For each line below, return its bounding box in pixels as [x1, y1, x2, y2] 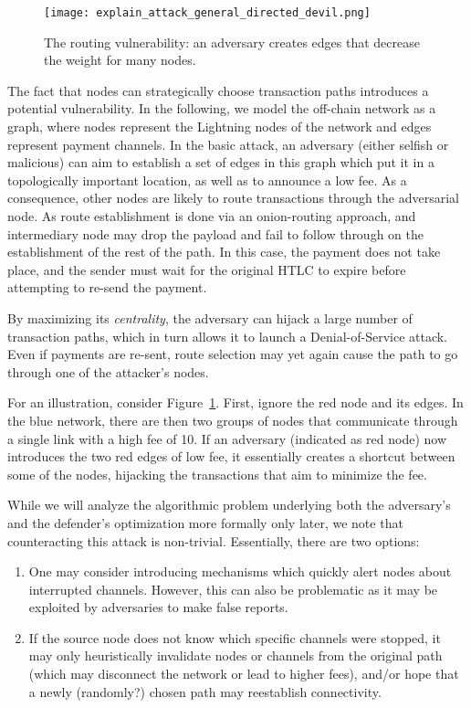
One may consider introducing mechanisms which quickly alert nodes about [28, 562, 452, 581]
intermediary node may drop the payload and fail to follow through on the [7, 224, 424, 243]
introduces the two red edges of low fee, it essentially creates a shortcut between [7, 447, 455, 466]
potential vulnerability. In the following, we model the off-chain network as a [7, 99, 436, 118]
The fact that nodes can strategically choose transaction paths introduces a [7, 80, 429, 100]
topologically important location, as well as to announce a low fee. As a [7, 170, 407, 189]
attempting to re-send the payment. [7, 278, 207, 297]
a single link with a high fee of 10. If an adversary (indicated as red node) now [7, 428, 447, 448]
